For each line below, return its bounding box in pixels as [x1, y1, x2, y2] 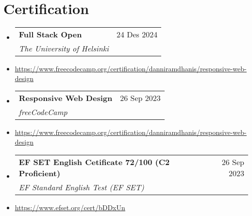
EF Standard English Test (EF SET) [18, 181, 144, 193]
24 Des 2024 [116, 29, 158, 40]
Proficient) [18, 167, 61, 179]
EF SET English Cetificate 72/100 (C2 [18, 156, 170, 167]
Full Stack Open [18, 29, 82, 40]
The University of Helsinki [18, 43, 109, 54]
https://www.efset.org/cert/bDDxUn [15, 202, 125, 212]
